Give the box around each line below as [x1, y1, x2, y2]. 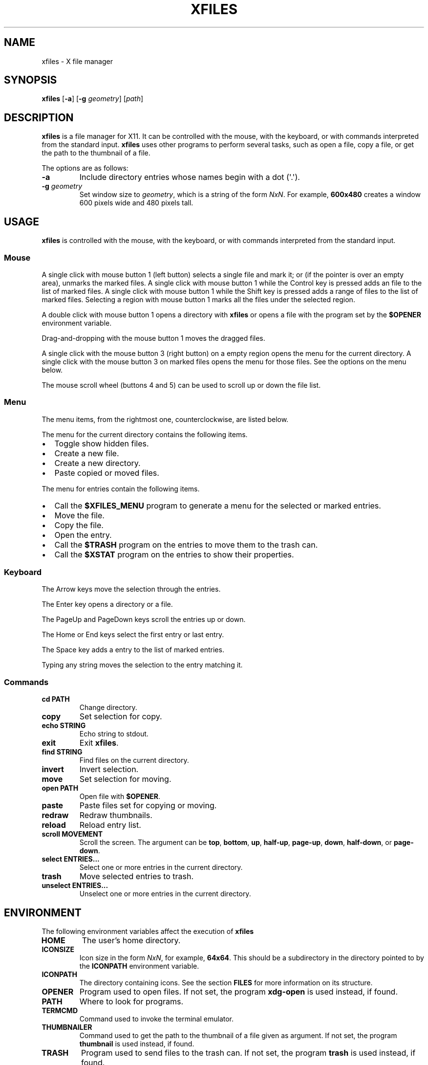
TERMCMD [42, 1006, 78, 1015]
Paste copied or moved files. [54, 467, 159, 478]
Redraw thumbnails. [79, 810, 152, 821]
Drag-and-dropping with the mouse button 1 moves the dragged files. [42, 333, 265, 342]
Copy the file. [54, 520, 104, 530]
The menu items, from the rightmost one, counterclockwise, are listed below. [42, 415, 289, 423]
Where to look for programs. [79, 996, 184, 1006]
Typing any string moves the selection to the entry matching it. [42, 661, 243, 669]
